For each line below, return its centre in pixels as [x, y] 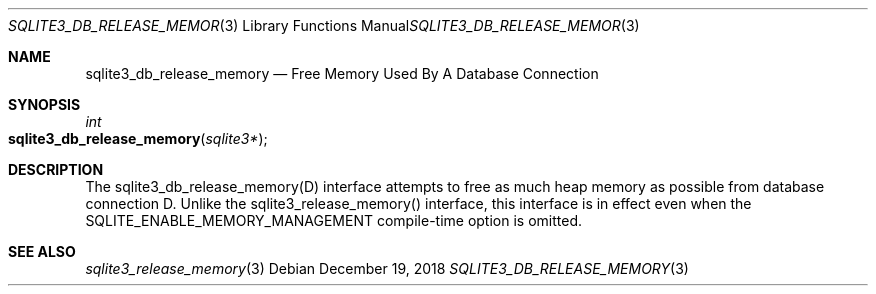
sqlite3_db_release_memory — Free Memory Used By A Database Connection [342, 73]
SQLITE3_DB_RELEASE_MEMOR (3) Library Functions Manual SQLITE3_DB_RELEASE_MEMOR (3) [324, 25]
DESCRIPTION [56, 169]
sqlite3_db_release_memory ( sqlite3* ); [138, 138]
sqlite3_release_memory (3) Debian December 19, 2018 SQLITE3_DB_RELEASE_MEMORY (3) [387, 268]
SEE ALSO [42, 251]
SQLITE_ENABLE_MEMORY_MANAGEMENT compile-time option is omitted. [334, 220]
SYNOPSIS [44, 104]
